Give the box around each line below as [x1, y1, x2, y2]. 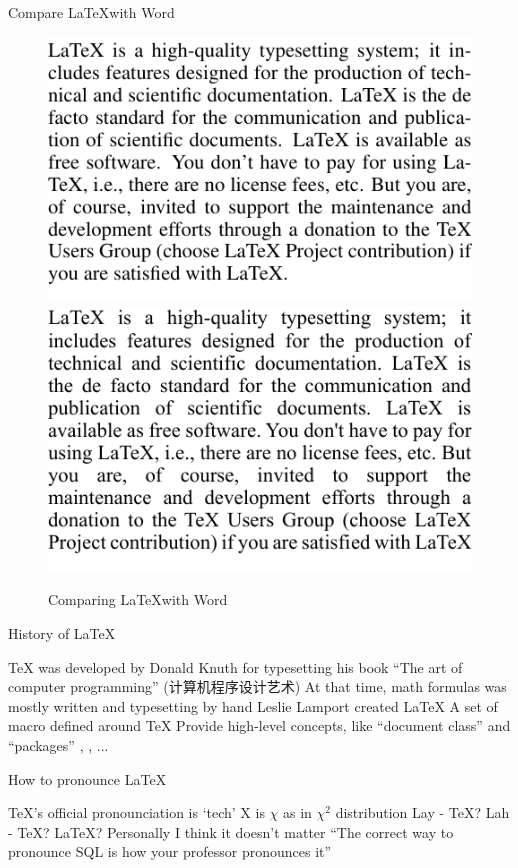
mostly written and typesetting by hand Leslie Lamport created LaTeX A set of [8, 695, 498, 716]
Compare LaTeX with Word [8, 2, 175, 22]
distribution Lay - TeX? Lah [335, 802, 510, 823]
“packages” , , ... [8, 735, 109, 755]
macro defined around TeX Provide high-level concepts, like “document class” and [8, 715, 511, 736]
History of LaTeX [8, 623, 116, 644]
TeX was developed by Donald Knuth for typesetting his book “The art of [8, 656, 463, 677]
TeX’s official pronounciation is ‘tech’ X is [8, 802, 265, 823]
